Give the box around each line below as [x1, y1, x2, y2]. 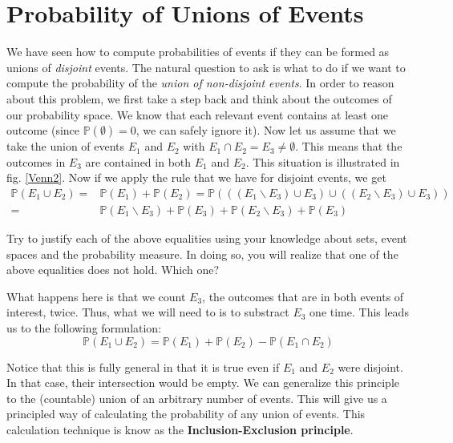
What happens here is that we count [6, 288, 186, 304]
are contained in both [85, 153, 192, 170]
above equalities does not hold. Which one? [6, 261, 219, 278]
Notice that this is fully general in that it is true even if [6, 358, 280, 375]
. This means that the [295, 138, 402, 155]
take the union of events [6, 138, 125, 155]
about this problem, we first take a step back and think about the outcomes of [6, 90, 392, 107]
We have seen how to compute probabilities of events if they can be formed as [6, 43, 390, 60]
